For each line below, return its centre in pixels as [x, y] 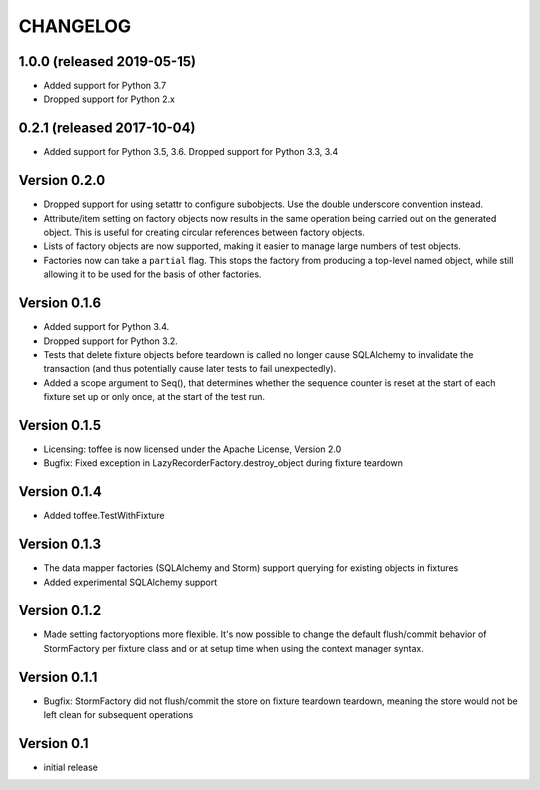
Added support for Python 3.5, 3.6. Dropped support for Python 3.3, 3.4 [191, 152]
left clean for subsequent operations [118, 715]
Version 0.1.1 [58, 676]
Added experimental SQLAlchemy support [130, 582]
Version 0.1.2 [60, 610]
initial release [71, 767]
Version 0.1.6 [60, 303]
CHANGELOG [75, 26]
